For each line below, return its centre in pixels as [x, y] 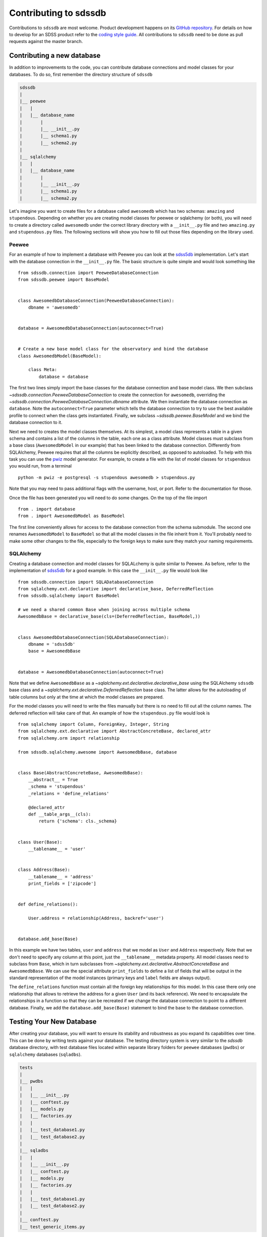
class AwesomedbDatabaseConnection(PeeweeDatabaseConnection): [96, 300]
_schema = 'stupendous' [57, 786]
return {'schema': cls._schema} [78, 821]
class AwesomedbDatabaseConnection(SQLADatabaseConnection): [93, 637]
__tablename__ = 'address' [61, 877]
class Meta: [43, 370]
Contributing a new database [55, 56]
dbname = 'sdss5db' [52, 644]
